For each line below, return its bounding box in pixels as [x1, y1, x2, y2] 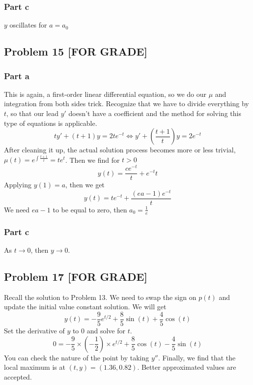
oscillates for [9, 20, 47, 30]
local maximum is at [4, 362, 65, 372]
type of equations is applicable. [4, 118, 97, 128]
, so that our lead [6, 108, 58, 118]
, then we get [65, 179, 105, 190]
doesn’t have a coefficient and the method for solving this [68, 108, 241, 118]
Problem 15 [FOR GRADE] [4, 44, 148, 59]
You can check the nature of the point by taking [4, 352, 149, 362]
